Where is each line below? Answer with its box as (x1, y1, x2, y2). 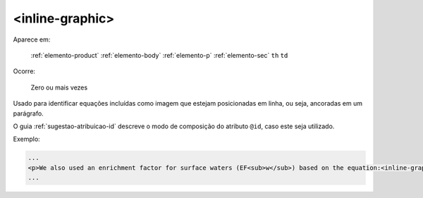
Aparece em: (13, 35, 51, 44)
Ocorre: (13, 67, 35, 75)
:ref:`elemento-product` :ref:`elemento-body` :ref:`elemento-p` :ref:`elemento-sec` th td (30, 51, 288, 59)
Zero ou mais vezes (30, 83, 88, 92)
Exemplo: (13, 135, 40, 144)
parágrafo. (13, 109, 44, 118)
